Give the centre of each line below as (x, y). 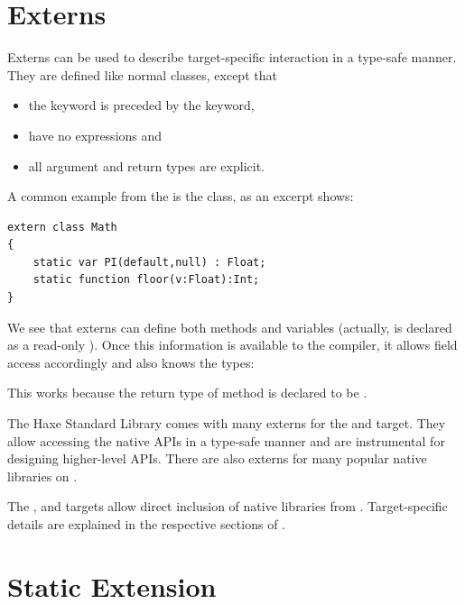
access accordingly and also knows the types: (131, 362)
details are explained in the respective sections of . (146, 524)
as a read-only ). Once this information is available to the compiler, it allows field (232, 345)
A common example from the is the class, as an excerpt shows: (181, 196)
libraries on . (42, 476)
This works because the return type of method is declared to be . (187, 393)
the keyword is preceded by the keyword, (141, 105)
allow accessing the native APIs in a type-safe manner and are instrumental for (226, 440)
